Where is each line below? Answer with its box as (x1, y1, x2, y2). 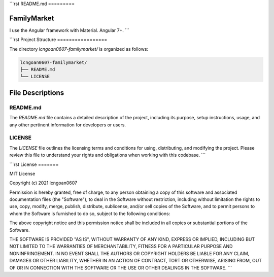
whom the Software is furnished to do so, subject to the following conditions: (9, 211, 170, 217)
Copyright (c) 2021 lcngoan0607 (9, 180, 78, 186)
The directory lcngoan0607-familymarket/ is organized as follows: (9, 46, 149, 52)
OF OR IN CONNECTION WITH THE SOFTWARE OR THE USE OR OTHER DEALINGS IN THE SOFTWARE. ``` (9, 264, 232, 271)
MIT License (9, 170, 36, 177)
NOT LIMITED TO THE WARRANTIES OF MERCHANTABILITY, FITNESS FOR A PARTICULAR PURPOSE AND (9, 244, 233, 250)
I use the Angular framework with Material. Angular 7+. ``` (9, 27, 129, 33)
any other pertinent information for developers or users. (9, 122, 126, 128)
